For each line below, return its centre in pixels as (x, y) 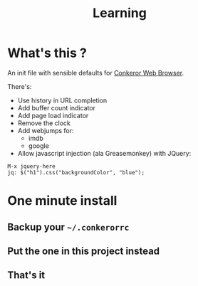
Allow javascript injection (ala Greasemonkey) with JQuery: (104, 153)
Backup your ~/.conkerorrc (68, 227)
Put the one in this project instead (84, 251)
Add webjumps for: (46, 130)
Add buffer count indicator (57, 107)
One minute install (62, 201)
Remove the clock (44, 123)
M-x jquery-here (31, 166)
